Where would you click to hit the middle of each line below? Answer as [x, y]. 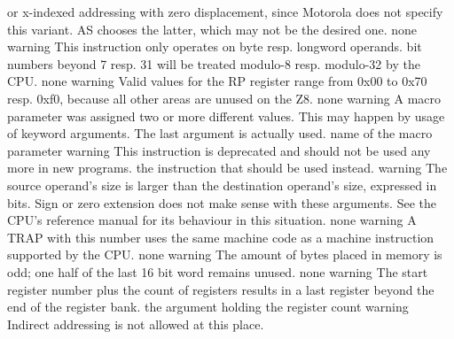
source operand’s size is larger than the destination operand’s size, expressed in [222, 185]
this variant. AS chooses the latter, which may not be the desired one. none [212, 29]
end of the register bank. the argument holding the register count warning [208, 307]
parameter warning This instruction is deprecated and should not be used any [219, 150]
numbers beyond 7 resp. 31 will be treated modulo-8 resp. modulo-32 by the [214, 63]
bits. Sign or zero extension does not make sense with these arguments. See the [222, 202]
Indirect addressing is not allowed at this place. [136, 324]
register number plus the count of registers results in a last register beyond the [221, 289]
